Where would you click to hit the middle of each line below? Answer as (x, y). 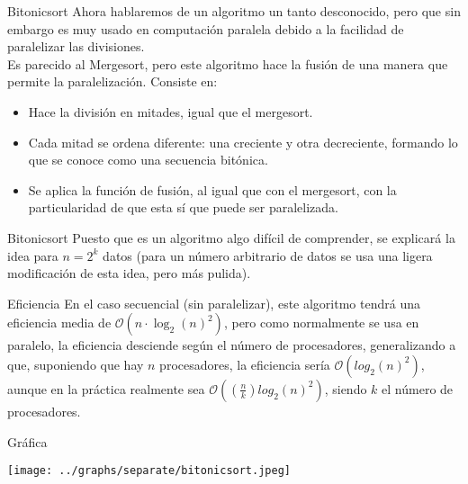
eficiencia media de (59, 323)
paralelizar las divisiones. (76, 46)
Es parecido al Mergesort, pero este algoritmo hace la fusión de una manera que (228, 63)
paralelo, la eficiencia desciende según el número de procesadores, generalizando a (232, 345)
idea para (33, 255)
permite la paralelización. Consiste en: (112, 81)
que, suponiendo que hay (76, 364)
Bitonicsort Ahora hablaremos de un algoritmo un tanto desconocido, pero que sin (234, 11)
